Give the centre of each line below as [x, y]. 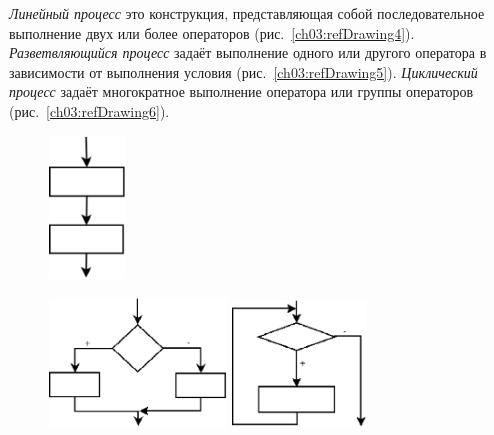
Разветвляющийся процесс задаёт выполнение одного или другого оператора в [248, 52]
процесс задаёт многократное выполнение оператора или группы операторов [241, 91]
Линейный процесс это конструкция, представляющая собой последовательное [247, 13]
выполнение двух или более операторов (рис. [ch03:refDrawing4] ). [212, 32]
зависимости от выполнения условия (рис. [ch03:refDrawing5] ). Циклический [243, 71]
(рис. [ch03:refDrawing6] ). [89, 110]
